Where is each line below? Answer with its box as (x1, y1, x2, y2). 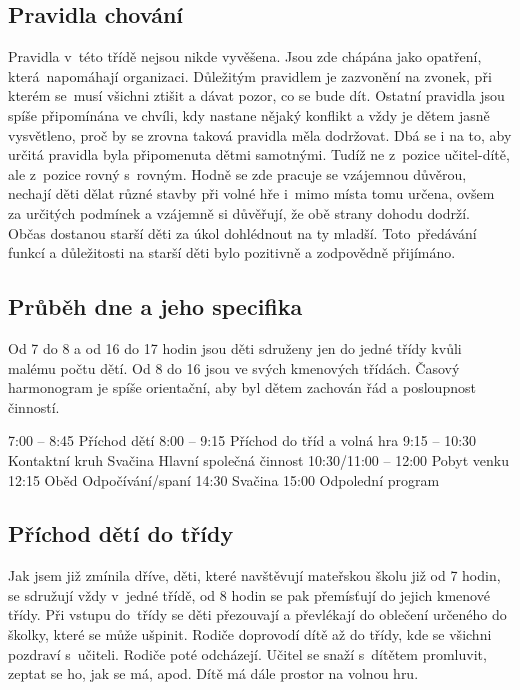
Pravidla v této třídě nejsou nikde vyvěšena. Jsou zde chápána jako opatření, (8, 46, 482, 67)
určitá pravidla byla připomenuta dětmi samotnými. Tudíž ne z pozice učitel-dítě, (8, 144, 510, 165)
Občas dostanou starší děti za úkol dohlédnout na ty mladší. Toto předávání (8, 222, 477, 243)
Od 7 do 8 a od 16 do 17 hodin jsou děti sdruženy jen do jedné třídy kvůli (8, 337, 462, 358)
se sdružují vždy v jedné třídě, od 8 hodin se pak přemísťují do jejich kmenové (8, 584, 490, 605)
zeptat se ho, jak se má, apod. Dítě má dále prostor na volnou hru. (8, 663, 419, 684)
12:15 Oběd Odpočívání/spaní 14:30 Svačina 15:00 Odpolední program (8, 469, 440, 490)
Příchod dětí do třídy (8, 518, 234, 549)
